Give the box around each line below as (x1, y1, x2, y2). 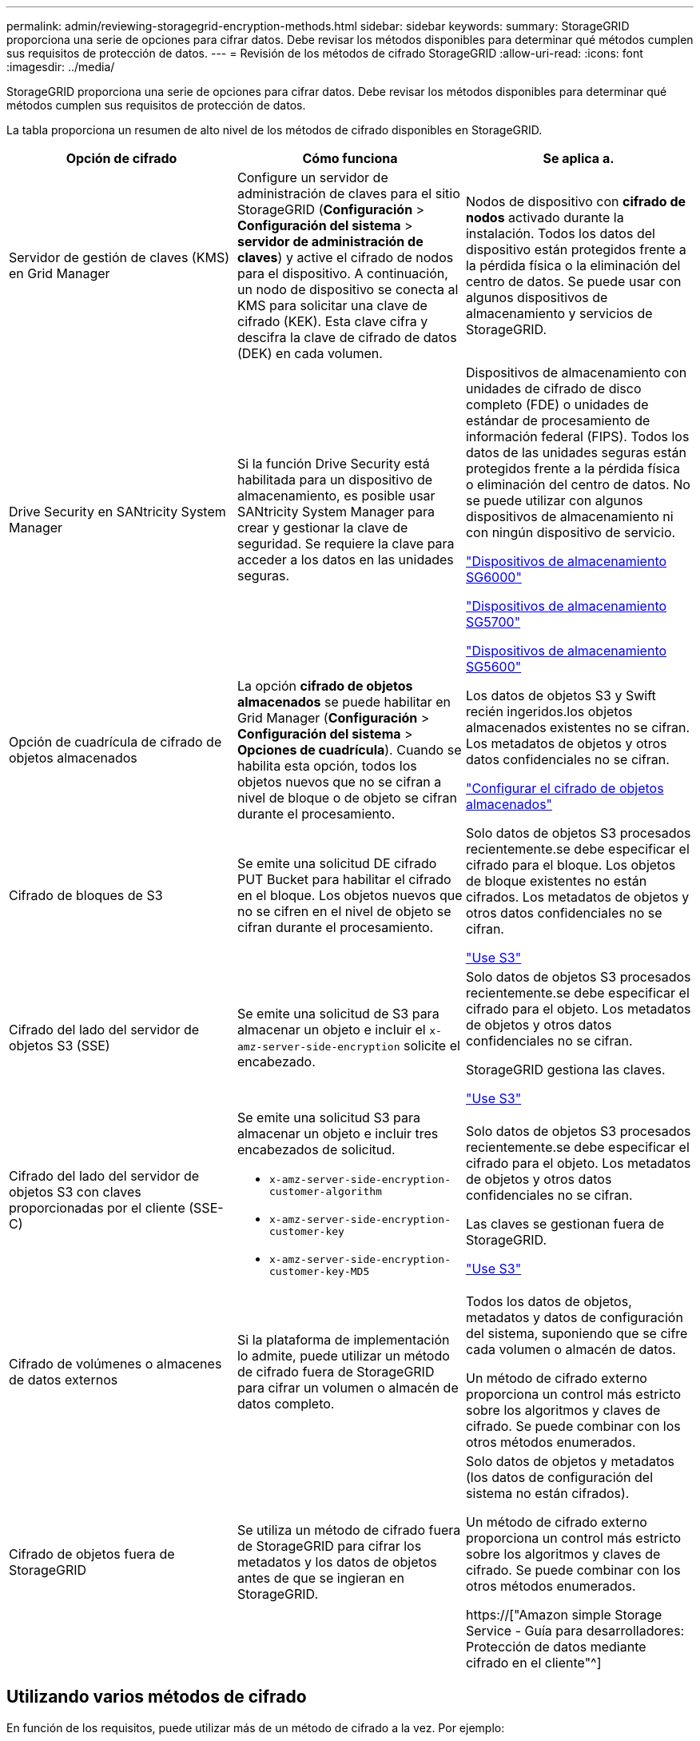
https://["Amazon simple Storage (465, 1607, 662, 1623)
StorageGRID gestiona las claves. (465, 1062, 666, 1078)
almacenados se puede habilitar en (237, 694, 451, 710)
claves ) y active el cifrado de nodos (237, 249, 454, 265)
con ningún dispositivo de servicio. (465, 524, 676, 540)
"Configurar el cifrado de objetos (465, 780, 664, 796)
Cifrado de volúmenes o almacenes (9, 1356, 222, 1372)
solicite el (403, 1038, 460, 1054)
